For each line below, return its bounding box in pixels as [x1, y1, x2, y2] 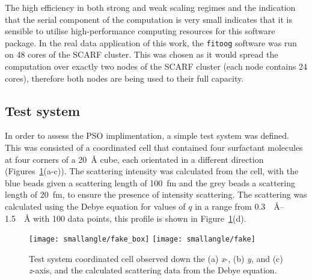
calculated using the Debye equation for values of [5, 199, 186, 212]
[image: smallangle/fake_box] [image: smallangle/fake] [29, 235, 255, 244]
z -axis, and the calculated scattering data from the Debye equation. [29, 264, 277, 276]
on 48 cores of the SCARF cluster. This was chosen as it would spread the [5, 48, 278, 61]
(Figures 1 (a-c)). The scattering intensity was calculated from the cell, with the [5, 165, 299, 177]
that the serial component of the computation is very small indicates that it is [5, 13, 293, 25]
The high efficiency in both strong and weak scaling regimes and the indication [5, 1, 296, 13]
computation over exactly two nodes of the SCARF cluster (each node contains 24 [5, 60, 308, 73]
